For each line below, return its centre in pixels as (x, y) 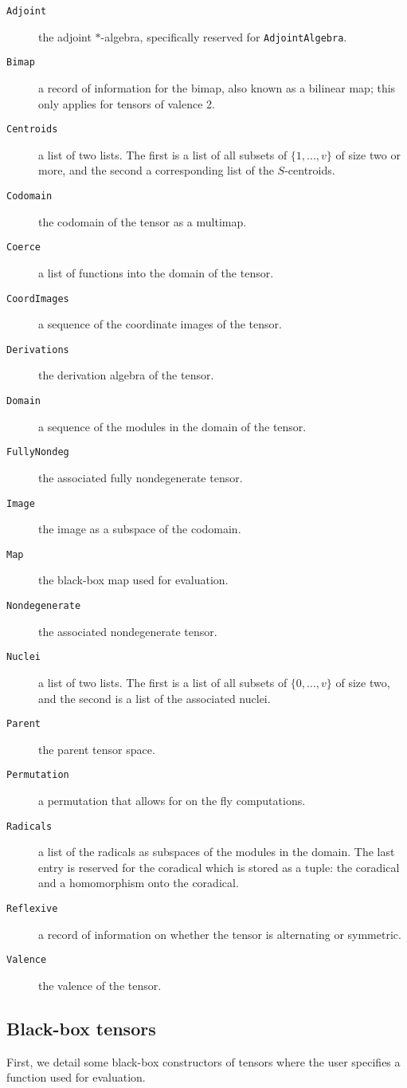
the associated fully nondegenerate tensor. (141, 477)
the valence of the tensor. (100, 985)
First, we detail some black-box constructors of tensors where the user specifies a (203, 1061)
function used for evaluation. (76, 1077)
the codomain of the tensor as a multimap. (143, 221)
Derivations (38, 350)
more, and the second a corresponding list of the (156, 170)
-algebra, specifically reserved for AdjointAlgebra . (224, 36)
